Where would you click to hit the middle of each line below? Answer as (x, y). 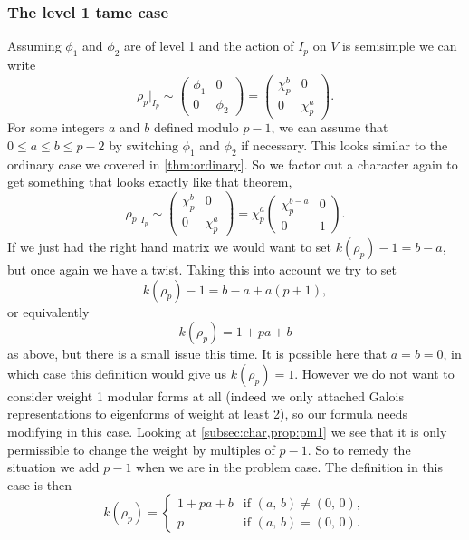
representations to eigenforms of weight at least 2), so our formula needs (208, 414)
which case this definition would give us (117, 373)
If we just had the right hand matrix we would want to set (169, 246)
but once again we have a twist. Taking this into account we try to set (202, 269)
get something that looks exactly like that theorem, (150, 182)
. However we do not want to (374, 373)
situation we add (53, 467)
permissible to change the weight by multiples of (141, 449)
